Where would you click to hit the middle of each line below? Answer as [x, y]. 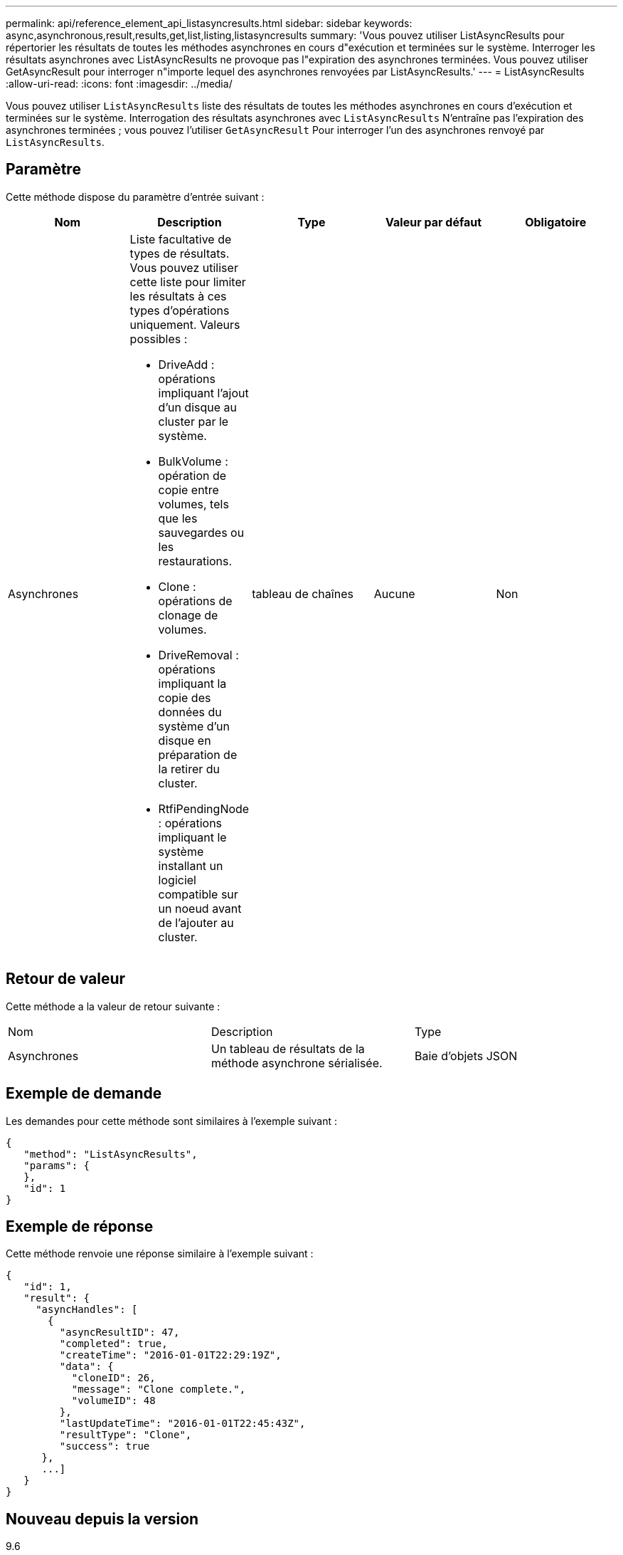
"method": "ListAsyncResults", [111, 1154]
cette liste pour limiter [188, 282]
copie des [185, 697]
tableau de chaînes [303, 593]
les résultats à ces [178, 296]
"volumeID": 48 [113, 1401]
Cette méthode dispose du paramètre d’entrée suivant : [135, 197]
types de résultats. [180, 253]
